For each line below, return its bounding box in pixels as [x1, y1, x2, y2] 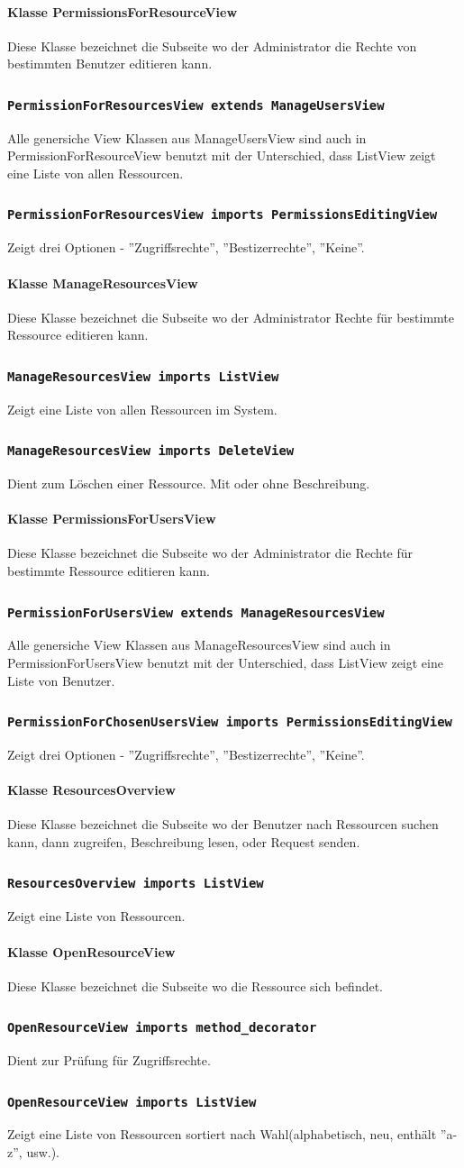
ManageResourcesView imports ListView [7, 369, 279, 384]
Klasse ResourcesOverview [7, 780, 176, 799]
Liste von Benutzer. [7, 671, 115, 689]
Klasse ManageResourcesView [7, 273, 198, 292]
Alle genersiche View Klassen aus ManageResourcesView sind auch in [7, 635, 391, 654]
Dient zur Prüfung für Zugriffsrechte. [7, 1051, 211, 1070]
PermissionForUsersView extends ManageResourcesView [7, 605, 385, 620]
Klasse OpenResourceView [7, 942, 176, 961]
